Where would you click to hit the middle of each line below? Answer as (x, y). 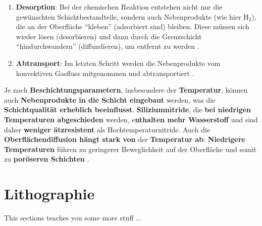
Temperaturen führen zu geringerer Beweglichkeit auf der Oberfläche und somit (130, 149)
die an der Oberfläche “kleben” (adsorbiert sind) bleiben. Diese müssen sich (133, 26)
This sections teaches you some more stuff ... (73, 218)
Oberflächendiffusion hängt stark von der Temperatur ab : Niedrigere (125, 139)
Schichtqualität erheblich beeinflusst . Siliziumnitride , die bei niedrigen (127, 109)
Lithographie (49, 194)
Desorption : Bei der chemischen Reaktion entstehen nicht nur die (119, 7)
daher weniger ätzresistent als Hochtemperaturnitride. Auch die (107, 129)
